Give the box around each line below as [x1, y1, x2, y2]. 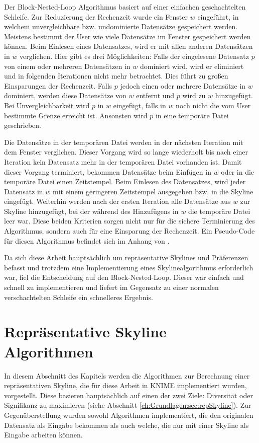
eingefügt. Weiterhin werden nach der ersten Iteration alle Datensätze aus [4, 196, 231, 206]
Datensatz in [4, 186, 43, 196]
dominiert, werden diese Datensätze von [4, 90, 126, 101]
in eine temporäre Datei [155, 110, 229, 120]
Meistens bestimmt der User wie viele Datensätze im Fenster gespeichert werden [4, 31, 251, 41]
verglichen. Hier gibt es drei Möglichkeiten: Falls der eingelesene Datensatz [20, 50, 249, 61]
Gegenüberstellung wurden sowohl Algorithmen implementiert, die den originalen [4, 409, 253, 420]
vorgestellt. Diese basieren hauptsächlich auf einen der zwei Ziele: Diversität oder [4, 390, 253, 400]
